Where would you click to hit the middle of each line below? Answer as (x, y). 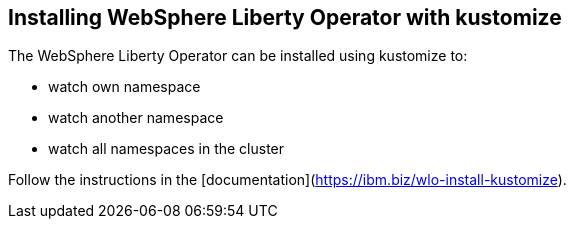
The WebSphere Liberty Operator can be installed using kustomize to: (238, 56)
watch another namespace (136, 118)
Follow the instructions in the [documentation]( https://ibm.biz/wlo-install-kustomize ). (287, 180)
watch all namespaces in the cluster (166, 149)
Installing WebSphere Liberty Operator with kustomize (285, 17)
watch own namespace (124, 87)
